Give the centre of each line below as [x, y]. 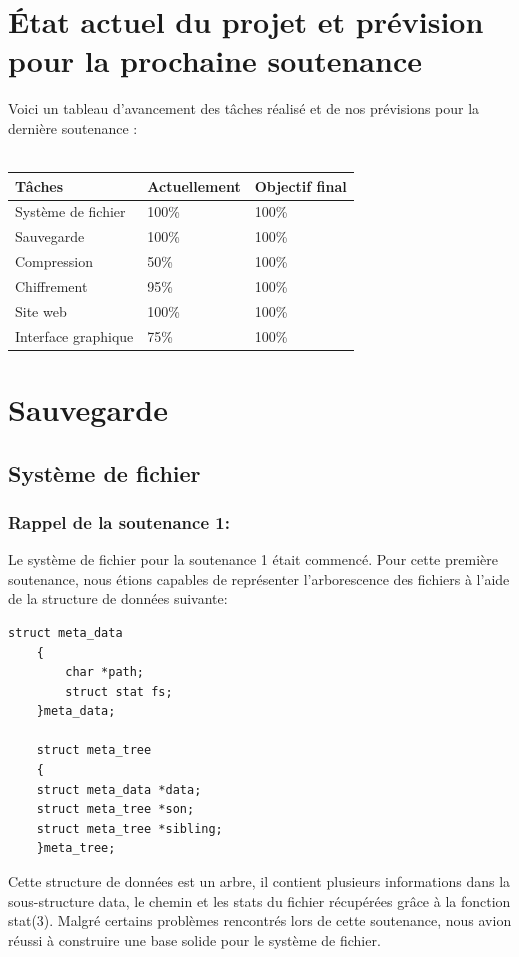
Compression [54, 261]
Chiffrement [51, 285]
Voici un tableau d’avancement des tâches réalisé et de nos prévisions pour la [244, 108]
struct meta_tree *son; [115, 809]
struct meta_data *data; [119, 789]
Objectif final [300, 185]
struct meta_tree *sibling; [129, 828]
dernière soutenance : [73, 127]
